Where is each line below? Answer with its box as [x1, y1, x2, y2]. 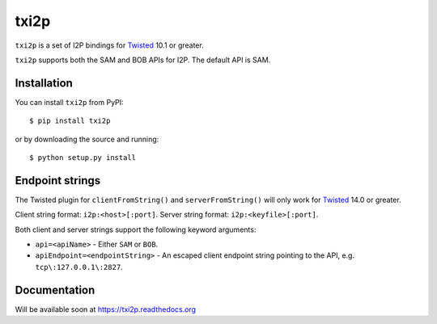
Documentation [15, 283, 95, 297]
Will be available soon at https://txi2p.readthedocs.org [15, 304, 197, 314]
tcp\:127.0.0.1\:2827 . [35, 262, 123, 271]
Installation [15, 76, 73, 90]
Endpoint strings [15, 174, 101, 187]
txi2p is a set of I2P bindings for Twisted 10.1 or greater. [15, 40, 204, 50]
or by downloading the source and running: [15, 134, 159, 144]
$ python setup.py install [29, 154, 137, 162]
